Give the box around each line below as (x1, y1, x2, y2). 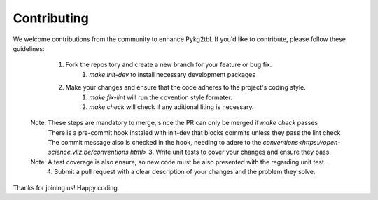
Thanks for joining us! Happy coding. (13, 183, 120, 192)
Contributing (13, 10, 89, 26)
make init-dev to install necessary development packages (89, 70, 255, 78)
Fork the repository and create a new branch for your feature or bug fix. (65, 60, 272, 69)
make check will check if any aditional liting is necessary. (89, 102, 255, 111)
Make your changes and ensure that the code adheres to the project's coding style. (65, 83, 306, 92)
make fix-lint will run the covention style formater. (89, 93, 232, 101)
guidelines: (13, 44, 45, 52)
